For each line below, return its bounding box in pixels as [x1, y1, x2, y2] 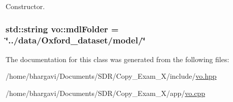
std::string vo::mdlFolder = [6, 22, 119, 35]
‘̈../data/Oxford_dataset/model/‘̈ [6, 34, 146, 46]
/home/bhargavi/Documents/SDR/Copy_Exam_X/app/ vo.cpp [6, 87, 205, 98]
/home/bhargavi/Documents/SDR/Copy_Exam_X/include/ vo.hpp [6, 71, 217, 81]
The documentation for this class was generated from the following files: [6, 54, 229, 64]
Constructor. [6, 1, 45, 11]
